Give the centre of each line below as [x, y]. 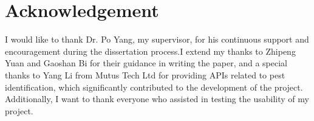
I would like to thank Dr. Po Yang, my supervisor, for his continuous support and [157, 39]
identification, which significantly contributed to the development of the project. [154, 87]
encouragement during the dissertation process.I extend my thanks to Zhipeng [150, 51]
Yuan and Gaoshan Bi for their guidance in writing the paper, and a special [146, 63]
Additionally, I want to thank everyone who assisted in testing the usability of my [157, 99]
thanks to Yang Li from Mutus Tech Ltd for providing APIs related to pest [145, 74]
